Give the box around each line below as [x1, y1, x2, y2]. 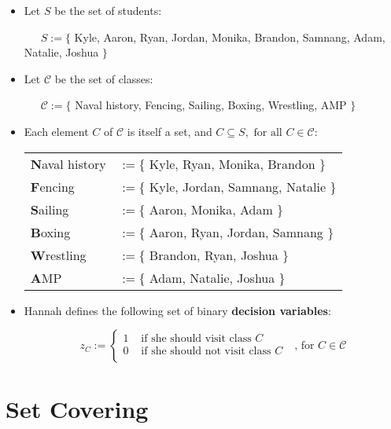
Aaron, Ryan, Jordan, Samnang [149, 222, 323, 241]
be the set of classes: [54, 70, 153, 86]
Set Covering [6, 393, 149, 425]
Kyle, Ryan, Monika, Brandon [149, 154, 315, 173]
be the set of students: [54, 2, 162, 18]
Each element [24, 123, 89, 139]
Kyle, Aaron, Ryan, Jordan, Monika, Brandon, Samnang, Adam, [74, 28, 385, 45]
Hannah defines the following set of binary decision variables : [24, 302, 331, 318]
